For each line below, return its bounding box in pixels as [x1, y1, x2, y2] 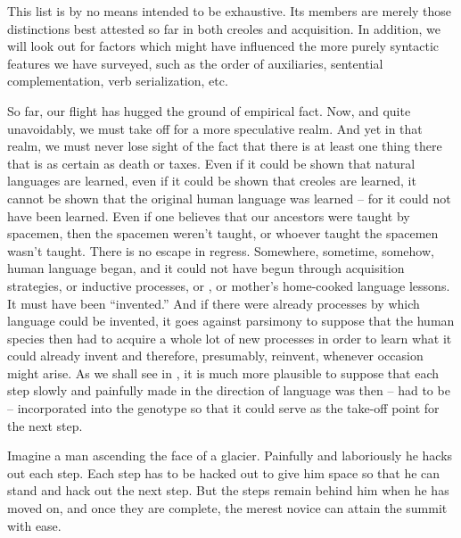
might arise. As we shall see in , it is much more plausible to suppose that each [7, 363, 440, 382]
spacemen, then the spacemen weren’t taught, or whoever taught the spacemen [7, 224, 439, 243]
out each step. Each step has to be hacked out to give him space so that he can [7, 463, 440, 482]
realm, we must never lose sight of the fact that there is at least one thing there [7, 137, 442, 155]
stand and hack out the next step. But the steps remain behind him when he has [7, 481, 449, 500]
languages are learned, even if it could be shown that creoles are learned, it [7, 171, 416, 190]
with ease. [7, 516, 62, 534]
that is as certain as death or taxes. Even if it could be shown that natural [7, 153, 416, 172]
